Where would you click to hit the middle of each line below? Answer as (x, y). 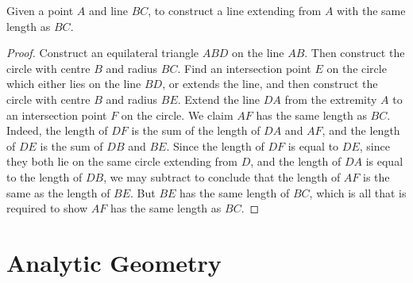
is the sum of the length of (196, 130)
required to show (47, 208)
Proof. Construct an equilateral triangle (103, 53)
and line (108, 10)
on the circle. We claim (177, 115)
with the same (371, 10)
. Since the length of (215, 145)
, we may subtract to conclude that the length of (222, 176)
